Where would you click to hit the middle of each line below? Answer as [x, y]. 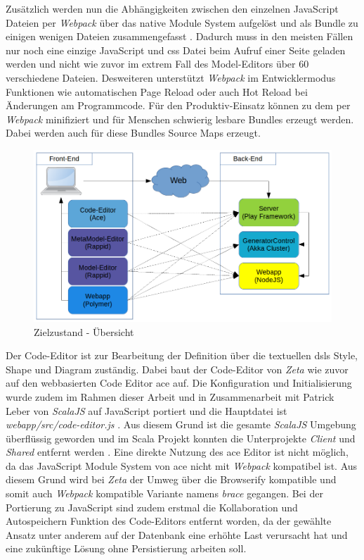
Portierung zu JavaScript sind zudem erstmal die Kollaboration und [152, 507]
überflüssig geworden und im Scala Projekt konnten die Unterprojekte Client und [181, 438]
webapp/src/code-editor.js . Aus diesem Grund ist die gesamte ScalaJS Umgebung [181, 424]
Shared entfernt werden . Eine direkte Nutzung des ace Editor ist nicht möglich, [177, 452]
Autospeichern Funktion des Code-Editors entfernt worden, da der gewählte [169, 521]
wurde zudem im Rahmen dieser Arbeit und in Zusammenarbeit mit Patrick [170, 396]
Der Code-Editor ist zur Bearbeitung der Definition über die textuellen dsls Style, [182, 355]
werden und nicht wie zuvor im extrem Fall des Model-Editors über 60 [157, 64]
